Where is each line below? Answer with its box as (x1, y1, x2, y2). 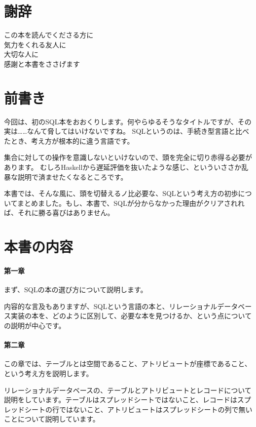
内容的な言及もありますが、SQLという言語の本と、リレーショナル (4, 301, 218, 311)
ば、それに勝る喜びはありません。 (4, 207, 114, 218)
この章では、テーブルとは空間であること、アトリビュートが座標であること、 (4, 358, 252, 369)
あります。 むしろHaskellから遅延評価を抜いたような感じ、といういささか (4, 162, 242, 172)
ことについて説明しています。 (4, 414, 100, 424)
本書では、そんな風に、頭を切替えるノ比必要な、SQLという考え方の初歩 (4, 188, 238, 198)
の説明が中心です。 (4, 320, 66, 330)
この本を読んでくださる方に (4, 30, 94, 40)
